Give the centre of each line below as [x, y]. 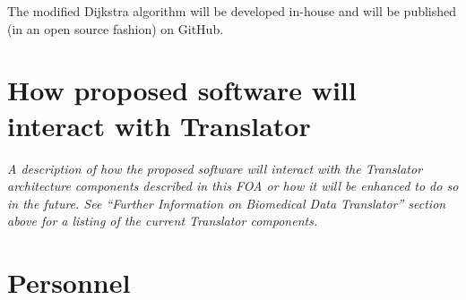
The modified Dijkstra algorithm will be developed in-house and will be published [232, 11]
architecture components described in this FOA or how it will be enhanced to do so [233, 186]
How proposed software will [182, 90]
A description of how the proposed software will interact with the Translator [215, 168]
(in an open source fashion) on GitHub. [116, 28]
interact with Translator [159, 125]
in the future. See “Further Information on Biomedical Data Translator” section [227, 203]
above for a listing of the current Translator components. [163, 221]
